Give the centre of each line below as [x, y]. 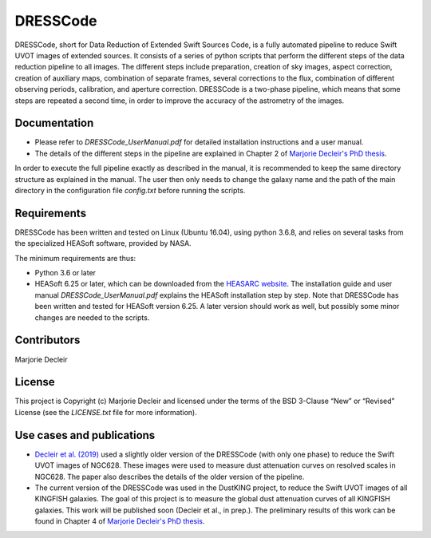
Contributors [47, 340]
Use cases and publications [85, 435]
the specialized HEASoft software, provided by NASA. [103, 243]
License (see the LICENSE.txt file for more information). [106, 412]
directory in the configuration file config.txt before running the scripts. [130, 190]
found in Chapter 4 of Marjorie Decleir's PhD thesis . [120, 521]
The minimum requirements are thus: [75, 258]
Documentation [54, 123]
